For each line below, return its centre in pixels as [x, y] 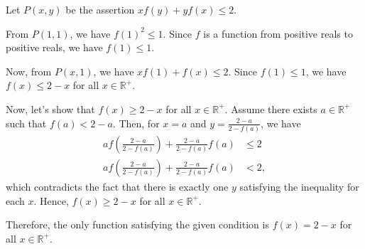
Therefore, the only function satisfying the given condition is [137, 224]
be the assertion [100, 9]
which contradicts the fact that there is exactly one [117, 186]
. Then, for [136, 123]
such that [26, 123]
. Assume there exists [271, 108]
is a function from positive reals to [278, 33]
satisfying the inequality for [299, 186]
